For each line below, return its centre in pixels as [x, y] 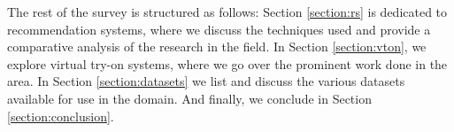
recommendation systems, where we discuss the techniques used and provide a [219, 29]
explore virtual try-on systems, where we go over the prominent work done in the [227, 63]
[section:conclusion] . [61, 116]
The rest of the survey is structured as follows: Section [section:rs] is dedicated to [227, 12]
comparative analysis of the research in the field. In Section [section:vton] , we [217, 47]
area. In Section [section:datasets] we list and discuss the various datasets [206, 81]
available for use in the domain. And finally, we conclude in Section [189, 98]
